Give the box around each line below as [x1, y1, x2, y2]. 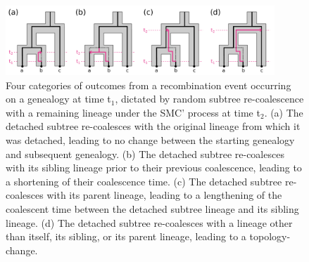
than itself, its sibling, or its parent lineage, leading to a [6, 229, 246, 244]
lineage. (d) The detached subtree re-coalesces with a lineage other [6, 215, 293, 230]
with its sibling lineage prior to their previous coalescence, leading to [6, 160, 302, 175]
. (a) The [264, 105, 303, 119]
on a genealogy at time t [6, 91, 111, 106]
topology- [249, 229, 291, 244]
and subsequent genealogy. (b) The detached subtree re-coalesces [6, 146, 284, 161]
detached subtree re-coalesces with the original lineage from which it [6, 119, 301, 133]
